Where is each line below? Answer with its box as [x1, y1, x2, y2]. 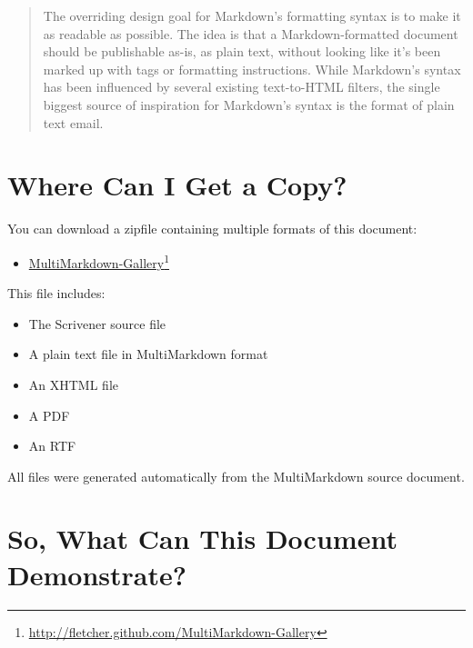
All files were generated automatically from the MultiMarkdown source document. [7, 466, 465, 485]
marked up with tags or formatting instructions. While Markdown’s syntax [43, 59, 461, 78]
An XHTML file [28, 374, 118, 394]
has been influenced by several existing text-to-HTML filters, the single [43, 77, 440, 96]
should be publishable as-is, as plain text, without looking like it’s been [43, 42, 441, 61]
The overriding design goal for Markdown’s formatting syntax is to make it [43, 6, 461, 25]
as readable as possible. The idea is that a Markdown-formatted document [43, 24, 458, 43]
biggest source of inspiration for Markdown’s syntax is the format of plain [43, 95, 455, 114]
